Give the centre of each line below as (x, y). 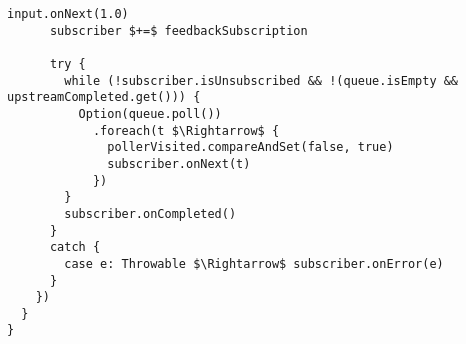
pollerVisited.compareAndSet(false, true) (250, 147)
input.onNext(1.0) (68, 14)
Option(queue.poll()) (150, 113)
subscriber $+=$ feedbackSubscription (178, 30)
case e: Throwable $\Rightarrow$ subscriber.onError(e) (254, 263)
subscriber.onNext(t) (179, 163)
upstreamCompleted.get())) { (104, 97)
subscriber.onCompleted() (150, 213)
